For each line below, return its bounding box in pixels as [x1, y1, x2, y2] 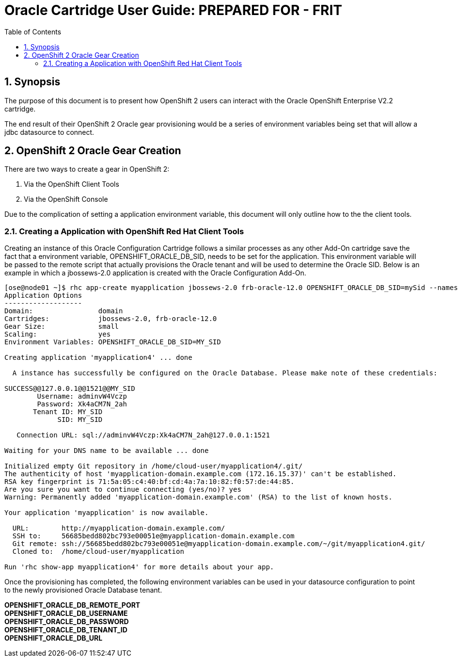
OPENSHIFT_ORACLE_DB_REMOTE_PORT [4, 601, 141, 610]
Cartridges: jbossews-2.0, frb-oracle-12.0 [4, 315, 217, 323]
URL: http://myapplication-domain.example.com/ [12, 524, 225, 532]
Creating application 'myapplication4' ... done [4, 354, 192, 362]
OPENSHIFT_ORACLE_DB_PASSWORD [4, 617, 129, 626]
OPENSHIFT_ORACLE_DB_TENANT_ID [4, 626, 127, 634]
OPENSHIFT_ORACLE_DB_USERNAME [4, 609, 128, 618]
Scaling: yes [4, 330, 111, 339]
